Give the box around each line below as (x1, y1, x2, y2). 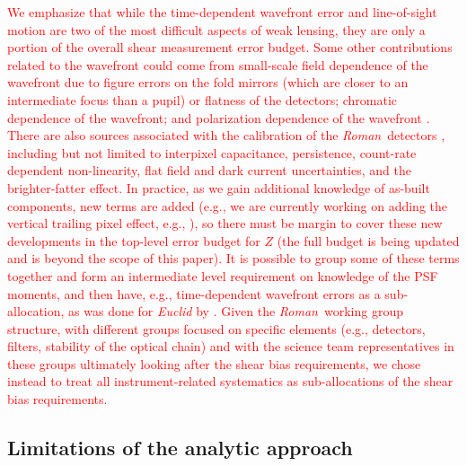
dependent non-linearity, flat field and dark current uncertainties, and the (7, 161, 411, 180)
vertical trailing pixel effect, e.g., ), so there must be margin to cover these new (7, 214, 443, 233)
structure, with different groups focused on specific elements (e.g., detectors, (7, 319, 426, 338)
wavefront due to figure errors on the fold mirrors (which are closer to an (7, 73, 409, 92)
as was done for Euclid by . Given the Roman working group (68, 302, 403, 321)
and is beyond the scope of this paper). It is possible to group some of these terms (7, 249, 460, 268)
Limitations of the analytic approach (7, 434, 353, 462)
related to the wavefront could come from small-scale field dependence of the (7, 55, 428, 74)
